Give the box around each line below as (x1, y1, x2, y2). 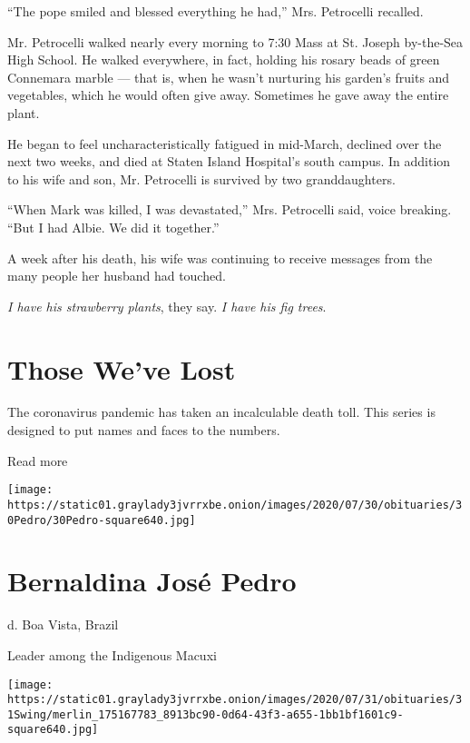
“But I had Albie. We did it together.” (7, 217, 220, 236)
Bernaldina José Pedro (7, 562, 297, 599)
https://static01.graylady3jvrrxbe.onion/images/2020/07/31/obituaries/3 (7, 693, 463, 707)
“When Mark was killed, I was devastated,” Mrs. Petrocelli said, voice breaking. (7, 200, 452, 219)
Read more (7, 451, 68, 470)
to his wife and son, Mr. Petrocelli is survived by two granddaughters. (7, 169, 396, 188)
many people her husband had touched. (7, 266, 226, 285)
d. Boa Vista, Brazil (7, 615, 119, 634)
